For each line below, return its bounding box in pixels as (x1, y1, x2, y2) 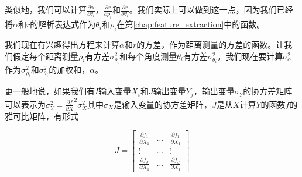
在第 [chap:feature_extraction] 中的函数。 (116, 18, 265, 30)
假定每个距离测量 (12, 49, 78, 62)
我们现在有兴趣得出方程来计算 (5, 38, 119, 51)
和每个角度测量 (119, 49, 177, 62)
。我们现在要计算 (217, 49, 283, 62)
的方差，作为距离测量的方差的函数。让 (136, 38, 284, 51)
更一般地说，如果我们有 (5, 85, 95, 97)
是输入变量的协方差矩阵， (113, 98, 212, 110)
